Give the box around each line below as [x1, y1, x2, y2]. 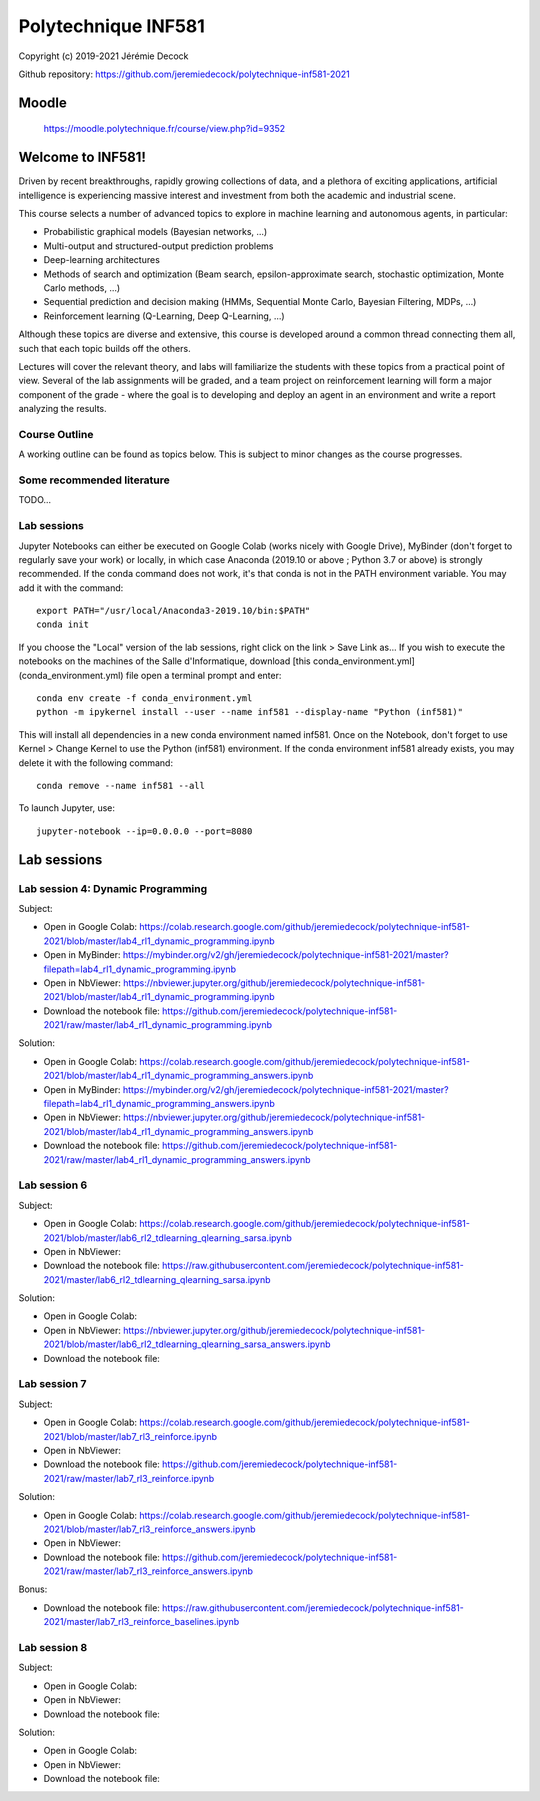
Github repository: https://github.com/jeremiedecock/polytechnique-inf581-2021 [18, 68, 350, 80]
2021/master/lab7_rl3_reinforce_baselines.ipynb [43, 1616, 240, 1628]
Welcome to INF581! [18, 149, 147, 166]
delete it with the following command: [18, 756, 174, 769]
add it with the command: [18, 581, 124, 594]
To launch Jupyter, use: [18, 802, 115, 814]
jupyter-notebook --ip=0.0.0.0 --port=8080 [36, 825, 253, 837]
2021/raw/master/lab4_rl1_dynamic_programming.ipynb [43, 1019, 273, 1031]
